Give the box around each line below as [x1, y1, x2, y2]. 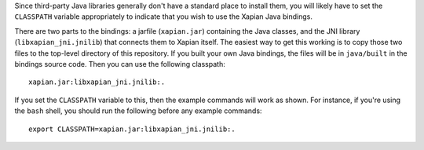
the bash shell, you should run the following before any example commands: [14, 106, 262, 115]
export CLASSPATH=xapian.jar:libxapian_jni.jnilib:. [28, 124, 236, 134]
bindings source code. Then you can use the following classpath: [14, 59, 225, 68]
